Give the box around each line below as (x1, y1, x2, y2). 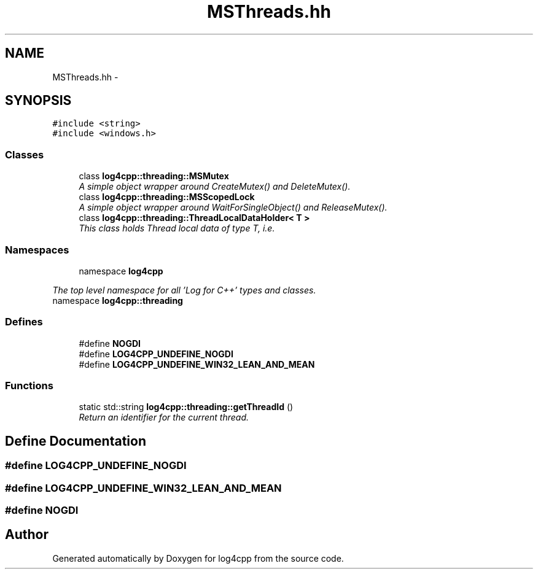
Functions (5, 379, 53, 392)
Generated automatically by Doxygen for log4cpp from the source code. (52, 553, 344, 564)
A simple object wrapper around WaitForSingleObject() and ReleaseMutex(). (79, 202, 388, 213)
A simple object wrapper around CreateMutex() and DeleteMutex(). (79, 181, 351, 192)
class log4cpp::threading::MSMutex (79, 171, 229, 182)
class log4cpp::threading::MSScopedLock (79, 192, 255, 203)
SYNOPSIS (5, 93, 72, 109)
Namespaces (5, 243, 69, 256)
